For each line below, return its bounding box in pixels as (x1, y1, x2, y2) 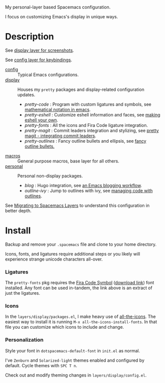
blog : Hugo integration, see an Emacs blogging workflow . (24, 182, 142, 188)
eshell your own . (24, 117, 58, 123)
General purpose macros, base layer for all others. (17, 158, 120, 164)
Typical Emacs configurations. (17, 72, 79, 77)
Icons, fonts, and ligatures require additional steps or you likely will (5, 251, 140, 257)
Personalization (5, 337, 44, 344)
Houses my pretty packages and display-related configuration (17, 86, 144, 92)
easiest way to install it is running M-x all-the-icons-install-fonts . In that (5, 319, 158, 325)
